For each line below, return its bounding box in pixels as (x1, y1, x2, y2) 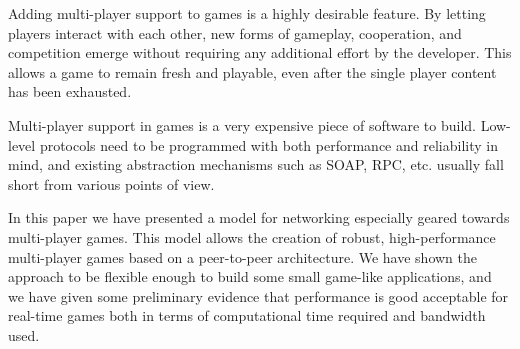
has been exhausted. (8, 81, 132, 102)
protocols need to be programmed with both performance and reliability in (39, 134, 498, 155)
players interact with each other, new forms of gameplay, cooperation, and (8, 22, 462, 43)
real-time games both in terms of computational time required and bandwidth (8, 305, 486, 326)
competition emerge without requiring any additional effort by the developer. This (8, 42, 512, 63)
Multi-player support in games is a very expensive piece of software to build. (8, 114, 476, 135)
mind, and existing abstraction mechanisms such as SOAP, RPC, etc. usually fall (8, 154, 504, 175)
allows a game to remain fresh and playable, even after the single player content (8, 61, 497, 82)
